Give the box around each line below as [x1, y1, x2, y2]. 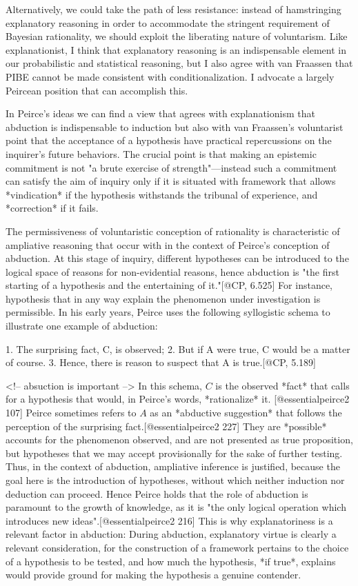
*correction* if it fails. [6, 201, 99, 215]
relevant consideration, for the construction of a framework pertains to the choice [6, 540, 349, 554]
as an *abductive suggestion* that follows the [150, 405, 342, 420]
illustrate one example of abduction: [6, 319, 158, 333]
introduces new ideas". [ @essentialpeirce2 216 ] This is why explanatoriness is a [6, 513, 333, 527]
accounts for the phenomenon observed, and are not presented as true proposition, [6, 432, 353, 447]
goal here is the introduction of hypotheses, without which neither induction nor [6, 473, 345, 487]
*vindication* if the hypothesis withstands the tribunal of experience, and [6, 187, 318, 201]
